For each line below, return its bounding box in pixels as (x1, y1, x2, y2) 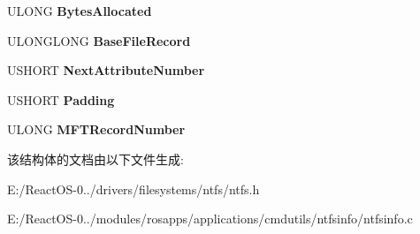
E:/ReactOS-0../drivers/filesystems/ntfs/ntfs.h (7, 179, 260, 198)
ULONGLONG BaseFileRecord (7, 31, 191, 49)
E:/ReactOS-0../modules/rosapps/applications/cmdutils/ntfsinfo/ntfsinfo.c (7, 209, 413, 228)
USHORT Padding (7, 90, 115, 109)
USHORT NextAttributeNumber (7, 61, 205, 79)
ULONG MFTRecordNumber (7, 120, 186, 139)
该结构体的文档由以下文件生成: (7, 149, 184, 168)
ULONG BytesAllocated (7, 2, 152, 19)
